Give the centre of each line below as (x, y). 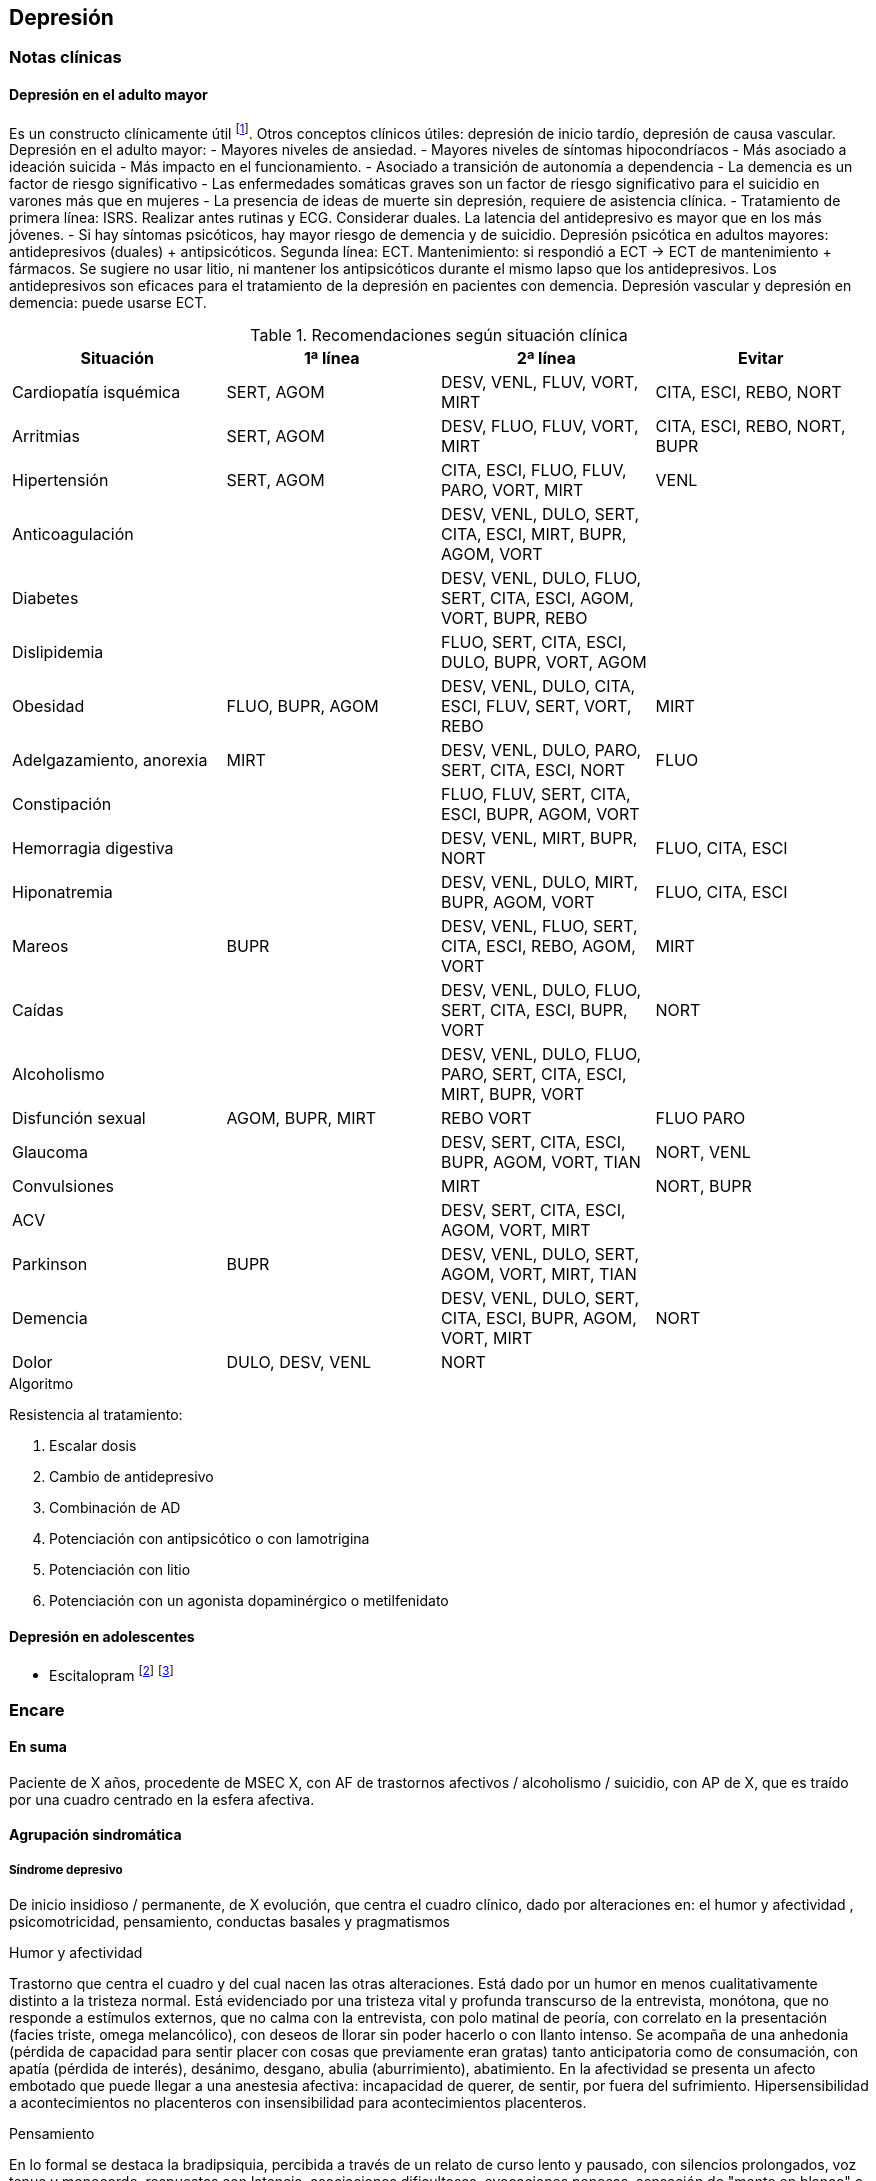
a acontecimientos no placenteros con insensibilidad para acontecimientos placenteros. (298, 2103)
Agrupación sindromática (95, 1835)
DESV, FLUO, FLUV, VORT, (540, 426)
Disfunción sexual (79, 1118)
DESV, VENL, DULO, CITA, (538, 686)
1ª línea (331, 358)
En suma (38, 1747)
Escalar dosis (93, 1446)
